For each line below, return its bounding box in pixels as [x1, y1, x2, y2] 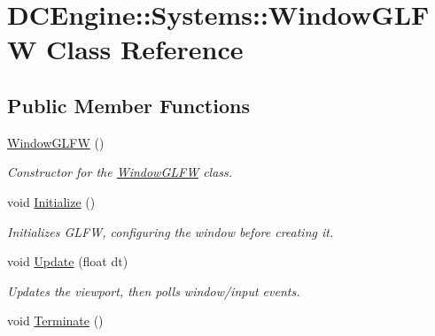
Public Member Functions [7, 91, 250, 118]
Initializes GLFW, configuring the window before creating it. [7, 222, 334, 241]
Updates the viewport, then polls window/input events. [7, 281, 300, 300]
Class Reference [46, 31, 244, 67]
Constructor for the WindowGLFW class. [7, 163, 233, 181]
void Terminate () [7, 311, 104, 330]
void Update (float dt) [7, 252, 128, 271]
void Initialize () [7, 192, 96, 210]
